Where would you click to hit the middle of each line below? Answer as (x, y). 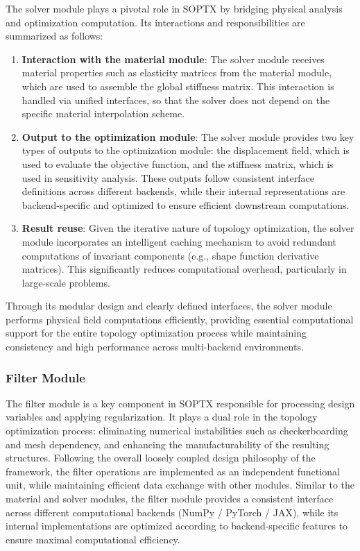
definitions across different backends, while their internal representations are (183, 191)
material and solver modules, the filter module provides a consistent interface (170, 499)
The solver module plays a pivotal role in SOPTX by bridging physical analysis (174, 8)
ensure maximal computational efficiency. (93, 539)
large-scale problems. (66, 282)
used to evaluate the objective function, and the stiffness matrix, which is (178, 163)
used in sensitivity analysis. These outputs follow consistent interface (168, 177)
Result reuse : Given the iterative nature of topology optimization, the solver (188, 228)
